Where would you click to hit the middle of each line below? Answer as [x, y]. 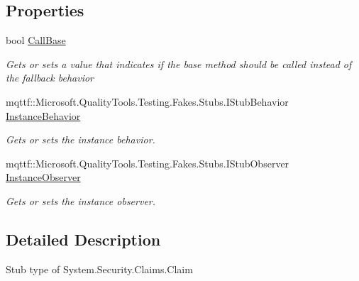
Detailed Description [83, 239]
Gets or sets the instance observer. [81, 200]
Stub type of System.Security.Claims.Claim [99, 269]
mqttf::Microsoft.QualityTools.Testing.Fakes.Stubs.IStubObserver [148, 163]
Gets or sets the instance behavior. [81, 139]
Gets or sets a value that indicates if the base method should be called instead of [179, 64]
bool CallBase [36, 40]
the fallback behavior [50, 78]
